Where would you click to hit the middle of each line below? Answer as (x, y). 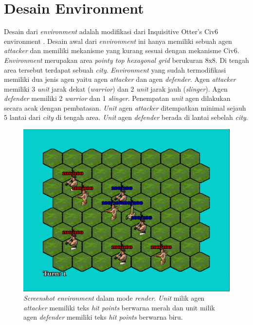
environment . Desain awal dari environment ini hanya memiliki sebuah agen (118, 41)
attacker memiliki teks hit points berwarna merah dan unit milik (119, 307)
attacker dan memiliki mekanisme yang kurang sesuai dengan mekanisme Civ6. (122, 50)
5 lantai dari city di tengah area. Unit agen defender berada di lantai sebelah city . (126, 117)
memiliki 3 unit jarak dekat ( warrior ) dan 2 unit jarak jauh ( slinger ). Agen (116, 88)
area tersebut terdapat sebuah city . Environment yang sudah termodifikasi (115, 69)
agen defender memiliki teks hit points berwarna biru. (103, 317)
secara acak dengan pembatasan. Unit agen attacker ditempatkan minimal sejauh (125, 107)
